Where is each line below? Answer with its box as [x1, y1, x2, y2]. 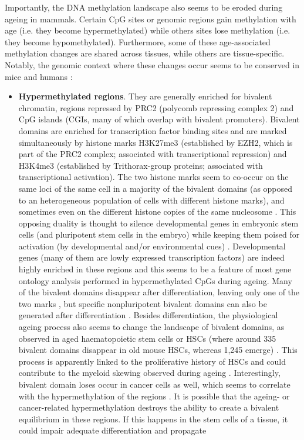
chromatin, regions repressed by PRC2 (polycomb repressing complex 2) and [18, 101, 294, 114]
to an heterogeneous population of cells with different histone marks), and [18, 194, 285, 206]
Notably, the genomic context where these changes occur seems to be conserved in [5, 58, 300, 71]
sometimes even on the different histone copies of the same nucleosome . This [18, 205, 296, 218]
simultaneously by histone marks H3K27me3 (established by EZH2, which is [18, 136, 293, 148]
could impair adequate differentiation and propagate [18, 424, 207, 436]
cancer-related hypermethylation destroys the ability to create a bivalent [18, 401, 279, 414]
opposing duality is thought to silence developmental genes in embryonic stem [18, 216, 299, 229]
